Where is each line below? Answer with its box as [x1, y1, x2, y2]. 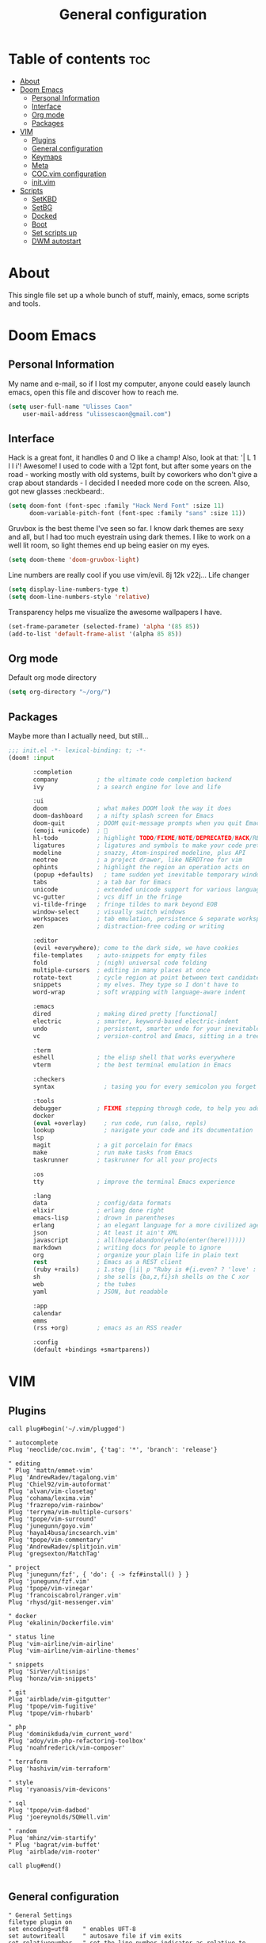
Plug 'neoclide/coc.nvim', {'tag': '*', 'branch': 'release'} [8, 1446, 218, 1454]
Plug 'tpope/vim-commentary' [8, 1536, 104, 1544]
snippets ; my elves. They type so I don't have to [32, 981, 239, 989]
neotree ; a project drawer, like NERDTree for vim [32, 856, 243, 865]
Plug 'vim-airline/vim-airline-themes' [8, 1647, 140, 1655]
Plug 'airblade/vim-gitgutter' [8, 1696, 112, 1704]
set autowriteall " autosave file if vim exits [8, 1932, 182, 1940]
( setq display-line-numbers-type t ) [8, 586, 129, 594]
